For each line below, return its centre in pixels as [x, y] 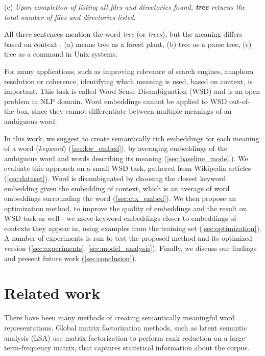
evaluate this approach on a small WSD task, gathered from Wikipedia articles [128, 168]
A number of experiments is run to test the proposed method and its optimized [128, 238]
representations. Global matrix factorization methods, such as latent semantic [126, 327]
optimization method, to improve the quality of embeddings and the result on [126, 208]
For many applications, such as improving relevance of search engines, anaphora [129, 71]
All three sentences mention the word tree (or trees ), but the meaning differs [123, 34]
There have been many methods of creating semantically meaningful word [120, 317]
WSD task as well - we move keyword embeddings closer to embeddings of [120, 218]
